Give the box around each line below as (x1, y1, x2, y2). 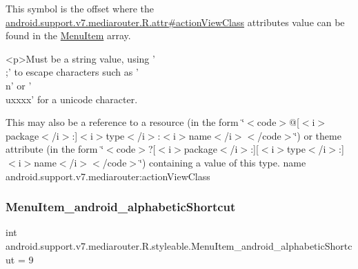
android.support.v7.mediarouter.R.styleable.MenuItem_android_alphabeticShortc (6, 238, 352, 252)
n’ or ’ (6, 78, 32, 92)
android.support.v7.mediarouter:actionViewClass (6, 169, 210, 183)
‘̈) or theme (294, 128, 341, 142)
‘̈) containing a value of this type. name (139, 155, 306, 169)
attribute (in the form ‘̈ (6, 142, 104, 156)
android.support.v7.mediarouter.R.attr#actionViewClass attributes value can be (6, 14, 345, 29)
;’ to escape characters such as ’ (6, 65, 139, 79)
